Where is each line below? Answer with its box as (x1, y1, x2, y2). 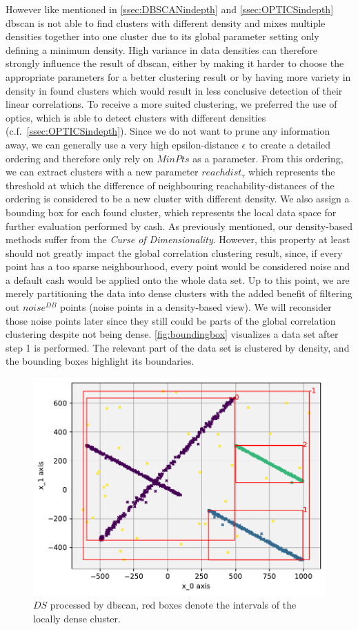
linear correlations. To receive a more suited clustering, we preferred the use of (6, 97, 337, 111)
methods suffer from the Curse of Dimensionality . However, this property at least (6, 232, 350, 247)
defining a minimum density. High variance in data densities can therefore (6, 42, 317, 57)
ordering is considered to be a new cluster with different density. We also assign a (6, 191, 350, 206)
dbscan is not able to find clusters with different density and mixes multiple (6, 15, 326, 30)
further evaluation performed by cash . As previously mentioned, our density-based (6, 218, 353, 233)
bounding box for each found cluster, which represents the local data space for (6, 204, 337, 219)
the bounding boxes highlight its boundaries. (6, 354, 195, 368)
